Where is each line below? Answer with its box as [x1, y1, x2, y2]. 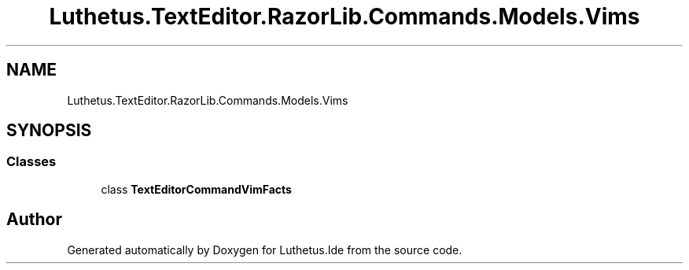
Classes [6, 153, 57, 170]
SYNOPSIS [6, 120, 92, 141]
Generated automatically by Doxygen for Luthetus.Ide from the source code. [67, 242, 462, 257]
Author [6, 209, 62, 230]
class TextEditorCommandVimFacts [101, 182, 292, 196]
